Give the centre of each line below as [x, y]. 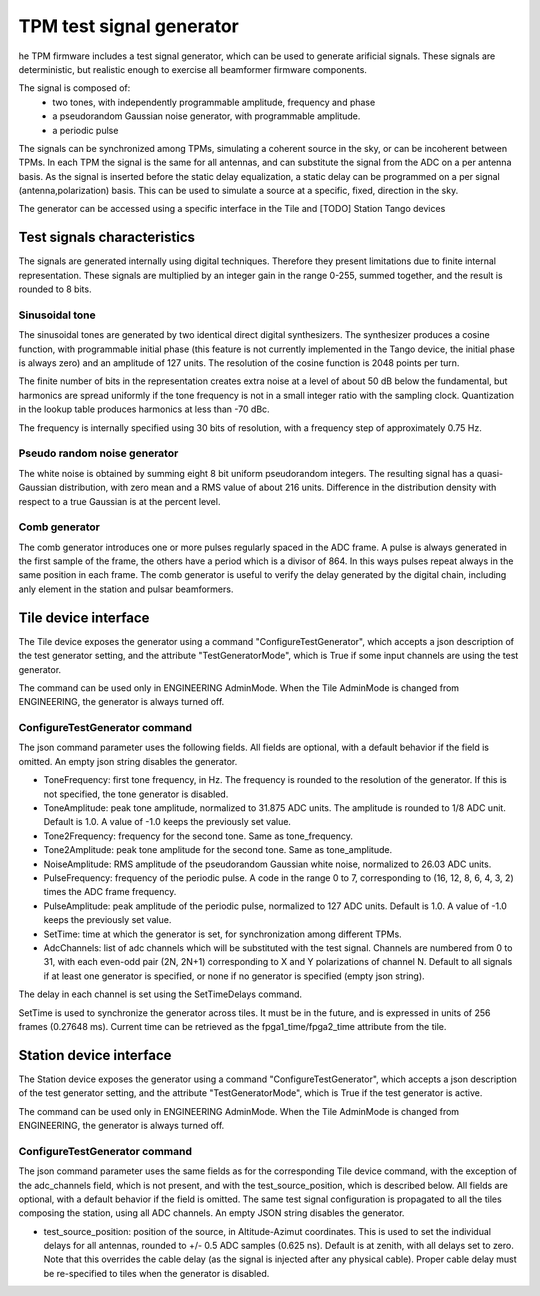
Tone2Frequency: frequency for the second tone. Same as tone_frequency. [198, 836]
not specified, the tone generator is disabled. [136, 794]
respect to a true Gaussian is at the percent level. [119, 501]
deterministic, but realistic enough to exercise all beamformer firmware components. [192, 69]
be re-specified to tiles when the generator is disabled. [156, 1273]
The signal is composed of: [74, 88]
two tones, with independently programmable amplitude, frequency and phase [214, 102]
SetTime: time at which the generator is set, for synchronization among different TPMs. [222, 934]
